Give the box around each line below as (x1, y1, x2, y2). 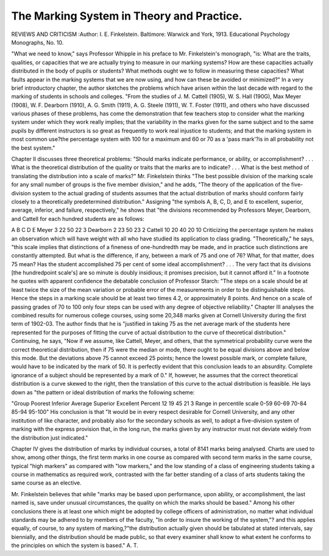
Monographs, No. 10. (11, 38, 64, 46)
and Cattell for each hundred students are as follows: (11, 215, 144, 222)
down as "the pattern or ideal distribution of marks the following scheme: (11, 388, 195, 396)
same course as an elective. (11, 479, 82, 486)
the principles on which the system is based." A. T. (11, 542, 138, 549)
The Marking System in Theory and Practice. (11, 9, 243, 23)
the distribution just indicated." (11, 434, 88, 441)
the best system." (11, 144, 55, 151)
